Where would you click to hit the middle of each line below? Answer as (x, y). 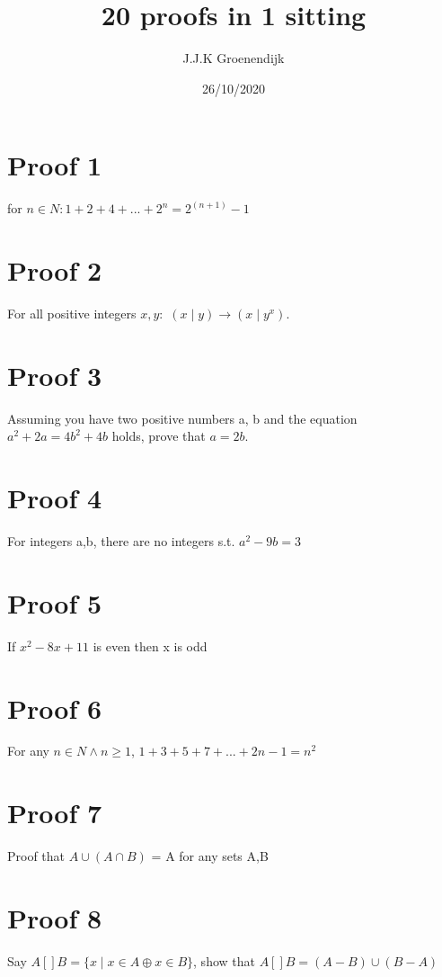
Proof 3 (55, 375)
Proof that (36, 856)
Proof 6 (55, 708)
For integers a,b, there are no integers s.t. (121, 541)
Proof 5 (55, 602)
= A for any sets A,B (210, 856)
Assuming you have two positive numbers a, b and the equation (182, 418)
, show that (224, 960)
